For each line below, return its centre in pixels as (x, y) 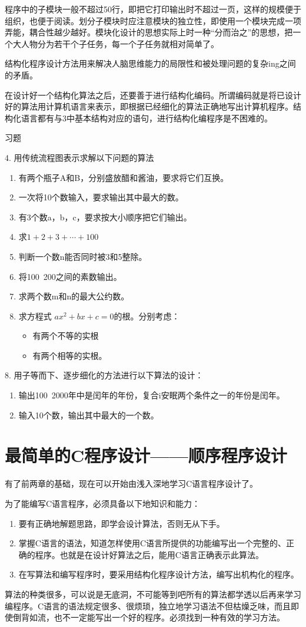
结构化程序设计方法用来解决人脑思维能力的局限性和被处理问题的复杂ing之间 (150, 63)
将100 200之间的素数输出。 (70, 276)
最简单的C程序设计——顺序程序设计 (146, 455)
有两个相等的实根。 (70, 355)
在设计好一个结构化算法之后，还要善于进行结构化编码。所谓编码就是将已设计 (153, 95)
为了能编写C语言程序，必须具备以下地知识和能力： (103, 503)
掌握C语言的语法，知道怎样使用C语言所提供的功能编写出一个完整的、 (152, 543)
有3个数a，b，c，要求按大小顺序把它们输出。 (105, 217)
